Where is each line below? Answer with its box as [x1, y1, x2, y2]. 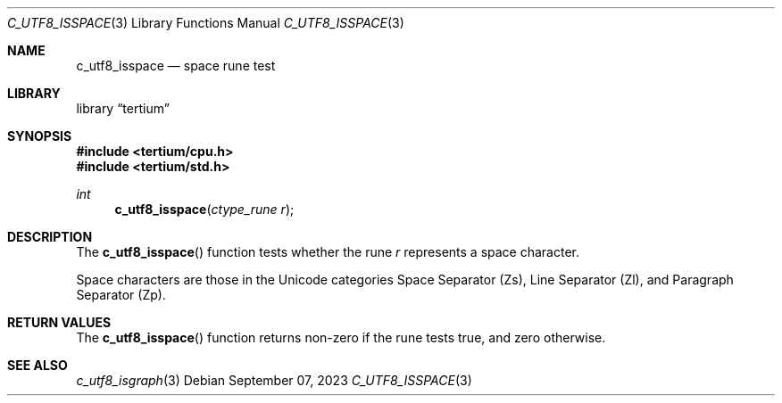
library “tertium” [76, 101, 170, 116]
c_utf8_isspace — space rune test [76, 58, 276, 73]
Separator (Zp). [76, 287, 166, 302]
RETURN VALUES [7, 315, 112, 330]
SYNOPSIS [7, 128, 72, 144]
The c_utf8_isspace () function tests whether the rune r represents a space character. [76, 244, 580, 259]
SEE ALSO [7, 358, 68, 373]
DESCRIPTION [7, 229, 93, 244]
